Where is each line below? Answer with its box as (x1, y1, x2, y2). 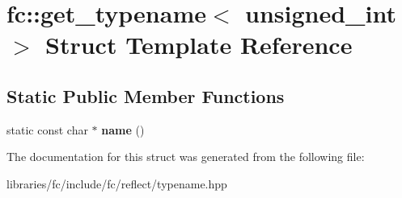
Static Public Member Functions (6, 83, 285, 108)
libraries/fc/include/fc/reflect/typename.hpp (6, 175, 227, 192)
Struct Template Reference (45, 28, 353, 61)
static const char (6, 121, 88, 138)
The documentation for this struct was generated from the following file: (6, 148, 365, 165)
